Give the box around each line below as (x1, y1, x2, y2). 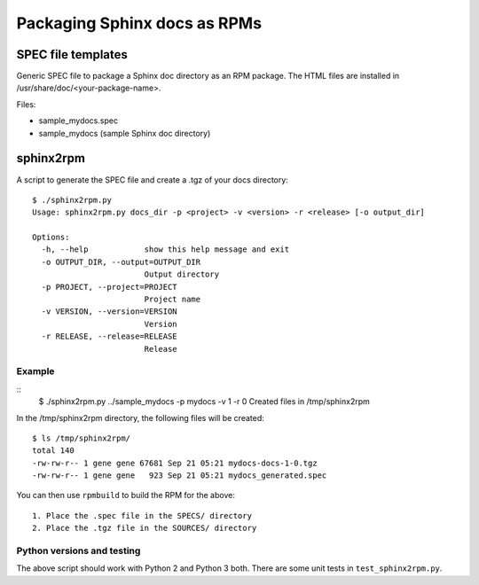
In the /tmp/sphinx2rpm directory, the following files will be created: (16, 412, 265, 423)
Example (16, 365, 55, 378)
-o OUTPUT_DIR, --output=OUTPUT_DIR (41, 257, 201, 267)
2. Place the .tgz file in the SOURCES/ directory (32, 523, 257, 534)
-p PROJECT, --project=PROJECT (41, 282, 177, 292)
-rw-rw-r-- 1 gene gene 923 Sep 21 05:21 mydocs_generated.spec (32, 471, 327, 480)
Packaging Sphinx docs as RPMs (16, 13, 262, 33)
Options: (32, 232, 70, 243)
